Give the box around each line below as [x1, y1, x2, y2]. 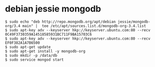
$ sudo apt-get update [5, 44, 51, 49]
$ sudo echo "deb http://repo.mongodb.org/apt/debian [5, 19, 116, 24]
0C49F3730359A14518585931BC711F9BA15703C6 [5, 32, 92, 37]
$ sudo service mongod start [5, 57, 64, 62]
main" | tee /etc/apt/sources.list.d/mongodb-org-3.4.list [22, 23, 146, 28]
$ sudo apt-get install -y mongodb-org [5, 49, 86, 54]
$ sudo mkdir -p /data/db [5, 53, 57, 58]
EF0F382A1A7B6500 [5, 40, 40, 45]
